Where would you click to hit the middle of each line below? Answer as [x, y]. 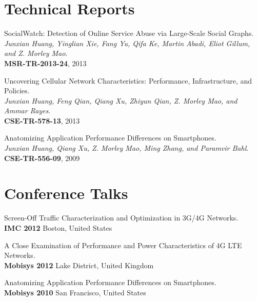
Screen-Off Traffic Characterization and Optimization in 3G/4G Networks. [121, 218]
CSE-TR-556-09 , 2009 [42, 158]
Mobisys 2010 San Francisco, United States [75, 292]
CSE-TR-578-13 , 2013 [42, 120]
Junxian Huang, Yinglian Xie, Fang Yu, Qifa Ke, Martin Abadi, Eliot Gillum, [127, 43]
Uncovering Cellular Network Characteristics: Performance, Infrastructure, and [128, 80]
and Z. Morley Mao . [36, 53]
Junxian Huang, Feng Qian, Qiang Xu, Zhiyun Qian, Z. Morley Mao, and [121, 100]
